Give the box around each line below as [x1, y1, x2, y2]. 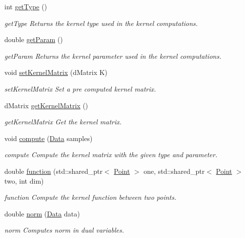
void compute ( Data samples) [4, 133, 93, 143]
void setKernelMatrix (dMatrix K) [4, 67, 108, 77]
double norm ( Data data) [4, 208, 80, 218]
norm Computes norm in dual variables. [4, 225, 124, 235]
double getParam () [4, 34, 63, 45]
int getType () [4, 1, 47, 11]
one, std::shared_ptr [143, 166, 205, 176]
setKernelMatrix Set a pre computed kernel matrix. [4, 83, 156, 94]
